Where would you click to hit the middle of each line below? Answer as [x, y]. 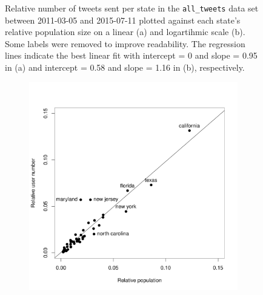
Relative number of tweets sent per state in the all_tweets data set [132, 8]
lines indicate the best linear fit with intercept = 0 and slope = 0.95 [131, 55]
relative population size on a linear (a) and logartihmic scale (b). [125, 32]
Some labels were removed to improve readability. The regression [125, 43]
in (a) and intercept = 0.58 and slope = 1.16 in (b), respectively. [125, 67]
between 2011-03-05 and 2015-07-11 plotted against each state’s [123, 20]
